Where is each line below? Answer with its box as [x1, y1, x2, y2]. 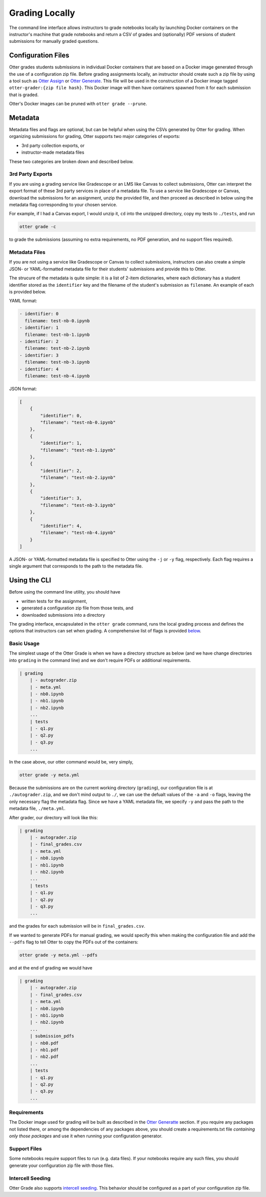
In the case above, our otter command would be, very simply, [9, 759, 133, 765]
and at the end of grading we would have [9, 965, 93, 971]
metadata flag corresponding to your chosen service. [9, 201, 118, 207]
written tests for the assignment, [21, 598, 87, 604]
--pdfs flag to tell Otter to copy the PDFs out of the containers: [9, 939, 138, 945]
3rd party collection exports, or [21, 142, 85, 148]
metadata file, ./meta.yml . [9, 805, 66, 811]
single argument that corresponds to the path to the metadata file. [9, 563, 143, 569]
